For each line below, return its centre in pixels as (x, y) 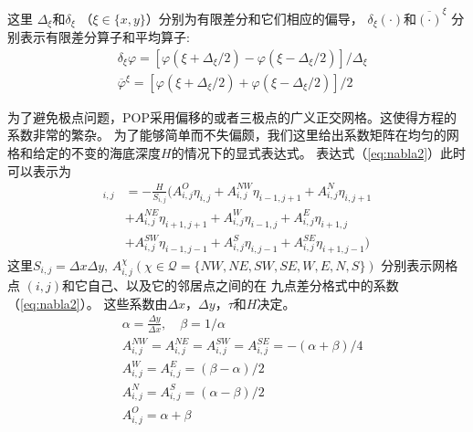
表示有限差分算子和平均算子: (105, 37)
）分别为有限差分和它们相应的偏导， (254, 18)
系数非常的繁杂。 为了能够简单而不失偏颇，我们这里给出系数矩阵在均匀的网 (233, 135)
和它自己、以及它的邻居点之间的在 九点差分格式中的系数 (231, 285)
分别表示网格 (420, 264)
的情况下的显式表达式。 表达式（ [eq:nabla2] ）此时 (319, 153)
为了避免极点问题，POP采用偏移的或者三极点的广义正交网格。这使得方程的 (232, 116)
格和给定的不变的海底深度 (84, 153)
